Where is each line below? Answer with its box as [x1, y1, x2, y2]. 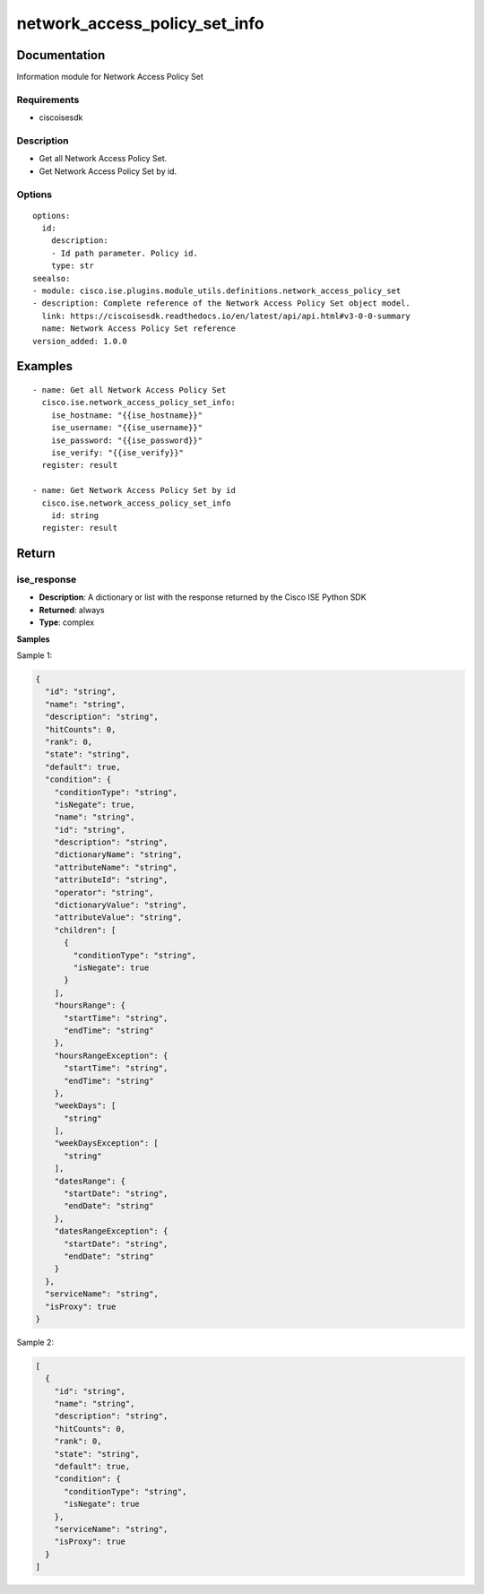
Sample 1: [16, 650, 53, 661]
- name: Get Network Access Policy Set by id [32, 485, 237, 496]
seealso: [32, 273, 71, 283]
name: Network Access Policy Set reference [41, 324, 237, 334]
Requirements [16, 93, 80, 106]
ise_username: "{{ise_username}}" [50, 422, 203, 433]
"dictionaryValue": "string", [54, 900, 187, 910]
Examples [16, 359, 73, 374]
